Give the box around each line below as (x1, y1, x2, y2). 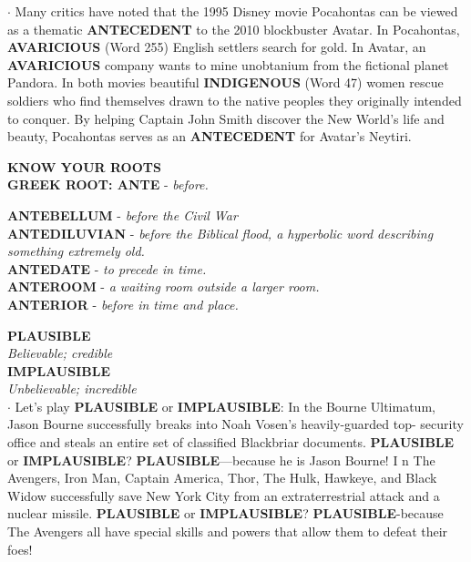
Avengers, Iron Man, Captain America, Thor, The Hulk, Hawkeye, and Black (7, 468, 437, 487)
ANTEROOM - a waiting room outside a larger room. (7, 277, 320, 296)
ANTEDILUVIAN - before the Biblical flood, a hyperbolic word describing (7, 223, 434, 242)
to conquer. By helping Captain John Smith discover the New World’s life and (7, 108, 445, 128)
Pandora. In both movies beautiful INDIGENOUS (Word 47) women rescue (7, 73, 444, 92)
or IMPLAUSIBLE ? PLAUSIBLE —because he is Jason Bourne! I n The (7, 450, 435, 469)
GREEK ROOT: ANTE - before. (7, 175, 209, 194)
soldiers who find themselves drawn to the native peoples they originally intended (7, 90, 462, 109)
